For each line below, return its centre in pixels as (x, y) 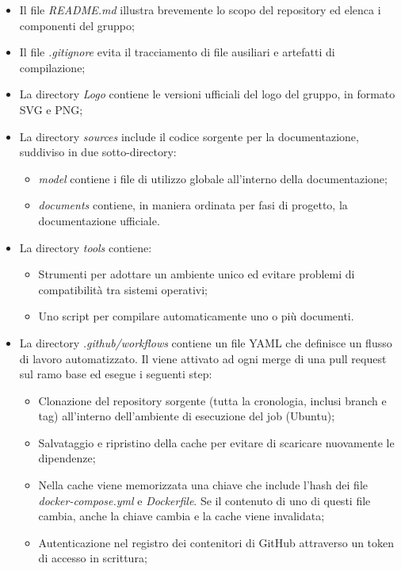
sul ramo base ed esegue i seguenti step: (116, 374)
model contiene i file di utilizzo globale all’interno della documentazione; (213, 178)
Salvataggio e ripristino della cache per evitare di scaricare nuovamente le (216, 442)
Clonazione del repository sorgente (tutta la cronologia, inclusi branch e (212, 400)
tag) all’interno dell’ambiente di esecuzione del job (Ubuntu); (187, 416)
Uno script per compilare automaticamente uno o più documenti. (196, 316)
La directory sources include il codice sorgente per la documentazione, (189, 136)
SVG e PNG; (51, 109)
